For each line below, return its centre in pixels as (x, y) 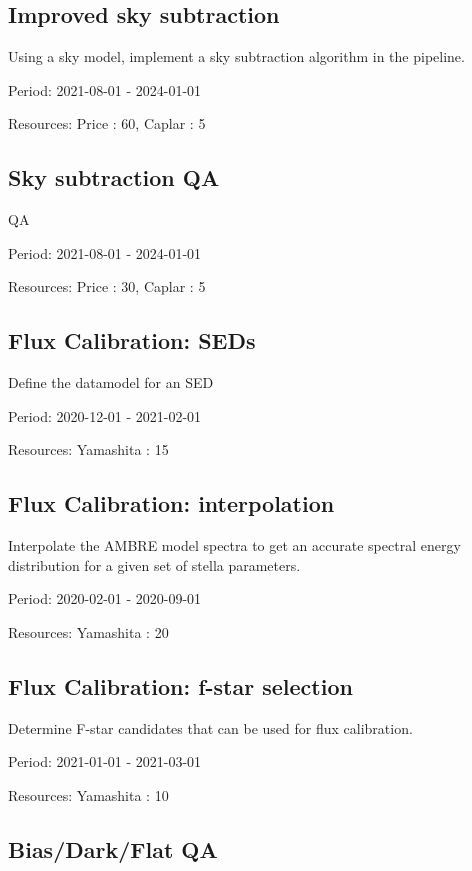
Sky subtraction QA (114, 177)
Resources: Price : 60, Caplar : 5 (107, 123)
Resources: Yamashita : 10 (88, 794)
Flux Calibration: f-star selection (180, 685)
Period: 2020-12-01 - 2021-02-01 (105, 415)
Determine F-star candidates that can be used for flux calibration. (210, 727)
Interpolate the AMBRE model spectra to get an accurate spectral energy (234, 545)
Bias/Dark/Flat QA (113, 848)
